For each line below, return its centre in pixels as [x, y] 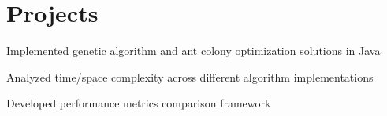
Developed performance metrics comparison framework [139, 103]
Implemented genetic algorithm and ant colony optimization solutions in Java [193, 51]
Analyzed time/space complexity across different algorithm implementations [190, 76]
